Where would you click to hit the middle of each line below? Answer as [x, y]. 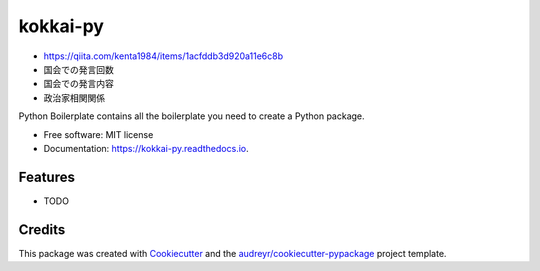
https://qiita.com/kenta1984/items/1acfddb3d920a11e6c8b [163, 56]
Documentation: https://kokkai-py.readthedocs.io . [146, 148]
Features [46, 176]
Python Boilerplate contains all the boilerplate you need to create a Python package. [191, 116]
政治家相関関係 [74, 97]
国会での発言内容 [78, 84]
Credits [42, 229]
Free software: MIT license [98, 134]
